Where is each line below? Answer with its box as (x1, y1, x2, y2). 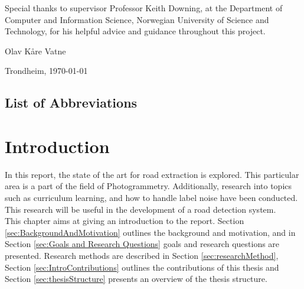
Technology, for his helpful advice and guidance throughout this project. (5, 25, 266, 37)
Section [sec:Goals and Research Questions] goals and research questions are (5, 238, 280, 250)
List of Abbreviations (5, 93, 138, 112)
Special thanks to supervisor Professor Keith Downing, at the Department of (5, 2, 283, 14)
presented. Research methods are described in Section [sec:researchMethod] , (5, 249, 279, 262)
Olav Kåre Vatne (5, 44, 66, 57)
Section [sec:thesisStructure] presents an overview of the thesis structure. (5, 272, 267, 285)
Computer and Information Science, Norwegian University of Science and (5, 13, 269, 25)
